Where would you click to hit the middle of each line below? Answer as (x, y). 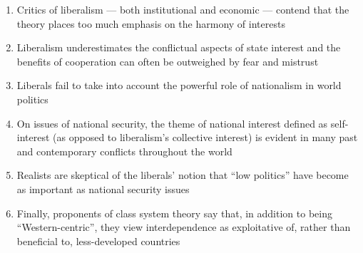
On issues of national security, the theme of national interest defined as (172, 123)
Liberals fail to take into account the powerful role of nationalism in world (179, 85)
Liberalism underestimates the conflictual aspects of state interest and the (179, 47)
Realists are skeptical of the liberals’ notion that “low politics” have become (183, 175)
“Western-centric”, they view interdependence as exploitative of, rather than (184, 227)
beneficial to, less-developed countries (98, 241)
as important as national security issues (103, 189)
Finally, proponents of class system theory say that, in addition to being (174, 213)
